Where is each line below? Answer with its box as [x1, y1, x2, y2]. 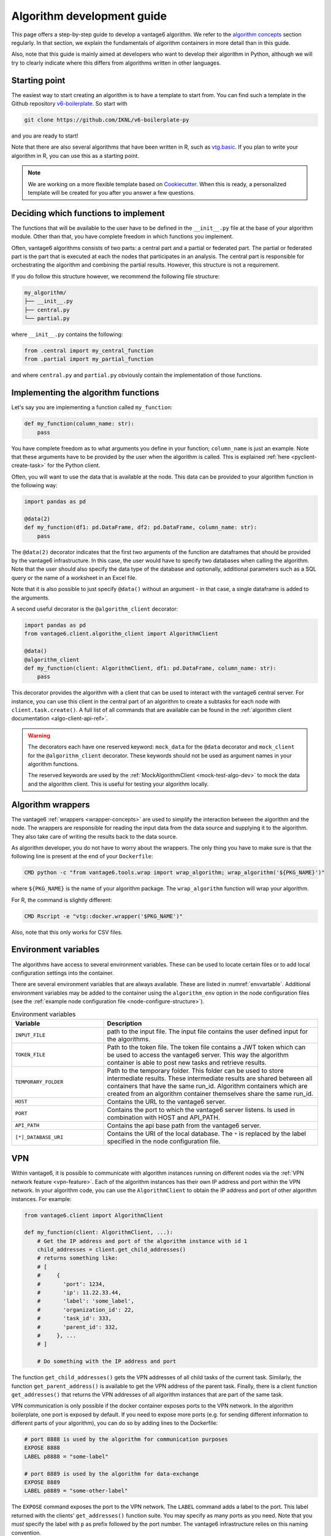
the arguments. [11, 594, 50, 601]
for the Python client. [47, 461, 101, 469]
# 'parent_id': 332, [37, 1323, 119, 1330]
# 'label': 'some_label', [37, 1298, 135, 1305]
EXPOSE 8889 [24, 1479, 61, 1486]
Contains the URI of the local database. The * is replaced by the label [107, 1129, 306, 1138]
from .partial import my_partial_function [24, 356, 154, 362]
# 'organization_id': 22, [37, 1306, 135, 1313]
